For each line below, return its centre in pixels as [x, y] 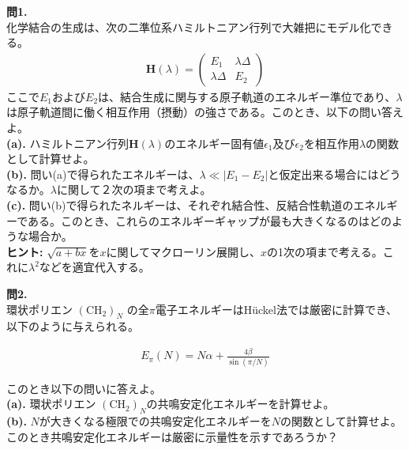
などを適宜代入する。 [94, 267]
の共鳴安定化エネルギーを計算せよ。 [240, 404]
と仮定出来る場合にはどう [334, 174]
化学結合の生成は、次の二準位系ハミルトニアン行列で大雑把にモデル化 [189, 26]
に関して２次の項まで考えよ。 [134, 189]
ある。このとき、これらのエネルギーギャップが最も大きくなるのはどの [210, 220]
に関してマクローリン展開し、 [184, 251]
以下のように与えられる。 [73, 326]
